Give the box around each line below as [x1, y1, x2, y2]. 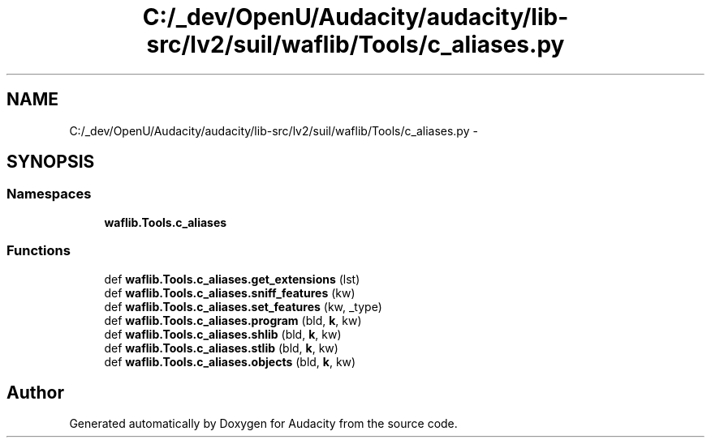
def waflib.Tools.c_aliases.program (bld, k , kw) [104, 313, 362, 327]
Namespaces [6, 186, 92, 203]
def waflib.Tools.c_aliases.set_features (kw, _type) [104, 299, 382, 314]
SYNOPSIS [6, 152, 95, 173]
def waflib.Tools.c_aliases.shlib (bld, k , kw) [104, 327, 342, 341]
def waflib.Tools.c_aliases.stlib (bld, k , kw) [104, 340, 338, 355]
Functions [6, 242, 71, 259]
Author [6, 382, 64, 403]
